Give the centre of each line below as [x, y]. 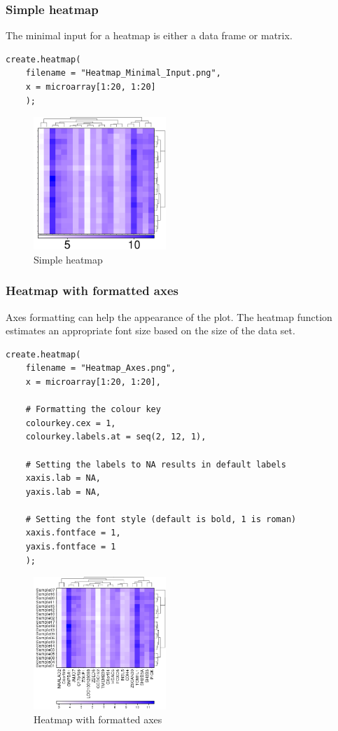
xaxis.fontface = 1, [73, 533]
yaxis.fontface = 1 [71, 547]
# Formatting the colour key [93, 410]
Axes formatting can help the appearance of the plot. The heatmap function [169, 316]
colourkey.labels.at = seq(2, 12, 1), [116, 437]
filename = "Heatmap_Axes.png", [101, 368]
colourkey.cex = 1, [71, 423]
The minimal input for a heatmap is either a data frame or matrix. [149, 35]
